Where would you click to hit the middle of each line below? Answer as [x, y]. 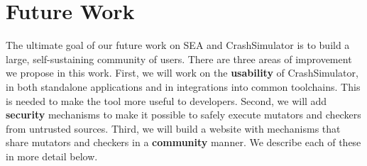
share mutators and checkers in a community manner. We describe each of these [183, 142]
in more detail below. [52, 156]
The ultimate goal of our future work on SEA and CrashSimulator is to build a [178, 45]
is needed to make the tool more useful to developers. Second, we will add [166, 100]
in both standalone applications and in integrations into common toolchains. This [183, 86]
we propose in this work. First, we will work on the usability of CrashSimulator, [182, 73]
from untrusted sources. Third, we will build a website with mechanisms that [173, 128]
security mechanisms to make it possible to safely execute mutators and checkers [183, 115]
